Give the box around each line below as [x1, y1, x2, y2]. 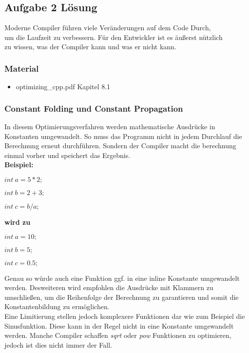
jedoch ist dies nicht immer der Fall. [4, 339, 112, 350]
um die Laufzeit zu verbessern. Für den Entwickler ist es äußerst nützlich [4, 32, 223, 42]
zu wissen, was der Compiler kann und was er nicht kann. [4, 41, 176, 52]
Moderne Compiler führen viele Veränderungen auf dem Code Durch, [4, 22, 211, 33]
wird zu [4, 216, 31, 227]
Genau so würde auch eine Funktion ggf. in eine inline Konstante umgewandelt [4, 273, 240, 283]
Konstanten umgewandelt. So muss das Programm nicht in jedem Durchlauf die [4, 131, 242, 141]
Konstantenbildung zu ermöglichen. [4, 301, 110, 312]
